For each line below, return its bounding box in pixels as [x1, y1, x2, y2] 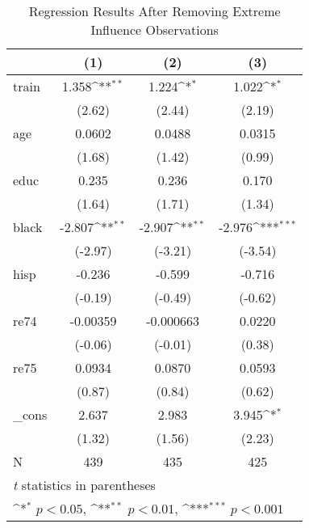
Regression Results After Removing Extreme [28, 2, 281, 20]
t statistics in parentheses [13, 475, 156, 494]
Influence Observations [90, 20, 219, 39]
